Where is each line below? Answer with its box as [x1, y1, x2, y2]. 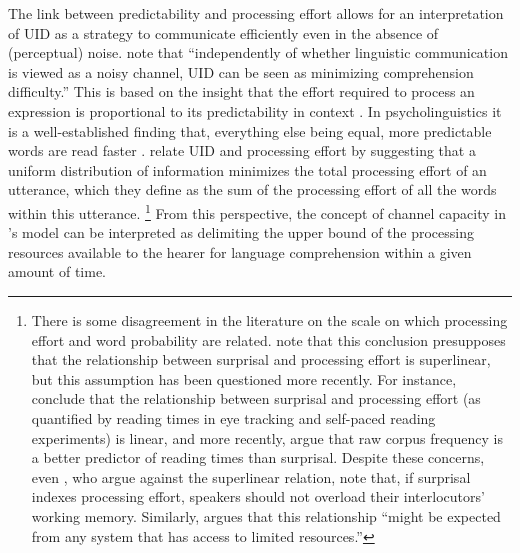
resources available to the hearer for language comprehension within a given [8, 241, 472, 262]
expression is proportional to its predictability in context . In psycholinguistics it [8, 100, 502, 121]
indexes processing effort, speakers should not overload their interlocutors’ [31, 486, 485, 507]
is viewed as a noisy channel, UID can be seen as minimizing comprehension [8, 61, 474, 82]
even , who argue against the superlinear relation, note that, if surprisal [31, 466, 471, 487]
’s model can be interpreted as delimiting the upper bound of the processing [8, 222, 474, 243]
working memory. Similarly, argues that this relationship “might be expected [31, 505, 501, 526]
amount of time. [8, 261, 106, 282]
